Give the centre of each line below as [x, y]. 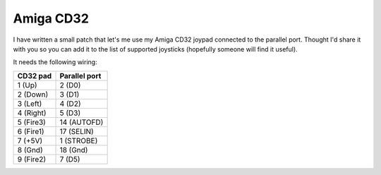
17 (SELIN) [77, 131]
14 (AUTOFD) [81, 122]
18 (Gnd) [74, 150]
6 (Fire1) [31, 131]
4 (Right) [32, 113]
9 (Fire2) [31, 159]
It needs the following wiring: [55, 62]
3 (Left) [30, 104]
